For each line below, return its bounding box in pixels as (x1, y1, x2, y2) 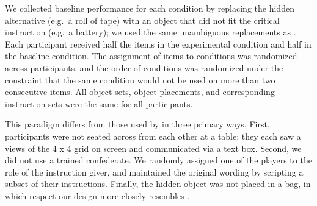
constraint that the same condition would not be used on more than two (5, 73, 275, 86)
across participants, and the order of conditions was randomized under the (5, 61, 283, 74)
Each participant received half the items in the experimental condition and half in (5, 37, 312, 50)
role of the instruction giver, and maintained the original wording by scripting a (5, 165, 304, 178)
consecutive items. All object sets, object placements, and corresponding (5, 85, 275, 98)
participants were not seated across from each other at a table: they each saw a (5, 129, 301, 142)
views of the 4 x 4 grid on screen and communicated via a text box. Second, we (5, 141, 302, 154)
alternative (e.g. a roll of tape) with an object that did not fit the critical (5, 13, 280, 26)
